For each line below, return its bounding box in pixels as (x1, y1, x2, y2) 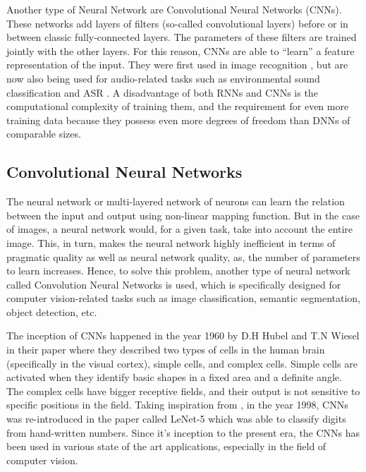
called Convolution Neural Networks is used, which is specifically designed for (6, 277, 341, 291)
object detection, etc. (6, 304, 97, 319)
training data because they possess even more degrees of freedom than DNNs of (6, 112, 350, 127)
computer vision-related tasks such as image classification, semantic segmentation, (6, 291, 360, 305)
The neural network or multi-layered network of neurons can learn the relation (6, 194, 345, 209)
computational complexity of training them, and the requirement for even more (6, 99, 349, 114)
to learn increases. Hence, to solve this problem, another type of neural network (6, 263, 350, 278)
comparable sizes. (6, 126, 81, 141)
